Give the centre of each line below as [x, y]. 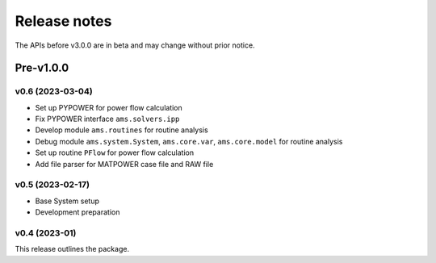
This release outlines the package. [72, 249]
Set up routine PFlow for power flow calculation [114, 152]
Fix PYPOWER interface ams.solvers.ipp [107, 119]
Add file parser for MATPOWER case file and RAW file [124, 164]
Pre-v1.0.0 [42, 68]
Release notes [63, 21]
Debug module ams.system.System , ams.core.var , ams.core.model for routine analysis [189, 141]
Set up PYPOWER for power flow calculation [109, 107]
